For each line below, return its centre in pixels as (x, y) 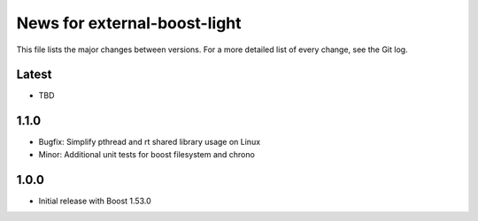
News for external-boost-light (129, 23)
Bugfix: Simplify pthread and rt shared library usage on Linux (150, 142)
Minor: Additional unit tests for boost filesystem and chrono (147, 154)
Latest (34, 75)
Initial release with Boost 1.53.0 (95, 201)
